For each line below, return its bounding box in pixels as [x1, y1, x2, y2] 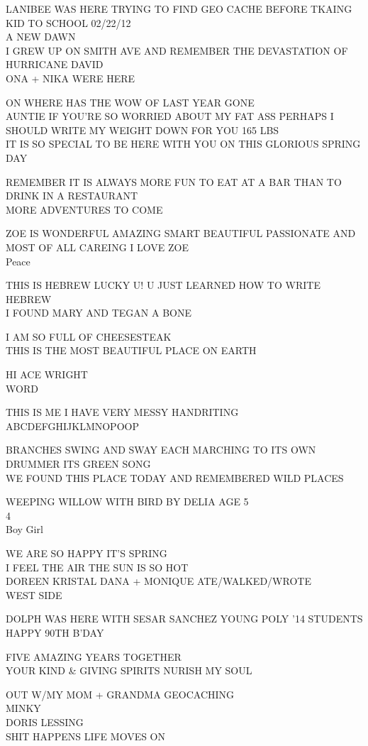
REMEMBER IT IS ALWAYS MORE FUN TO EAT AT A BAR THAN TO [6, 174, 342, 189]
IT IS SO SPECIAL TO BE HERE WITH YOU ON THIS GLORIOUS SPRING [6, 136, 361, 151]
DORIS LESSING [6, 714, 84, 729]
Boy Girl [6, 522, 43, 537]
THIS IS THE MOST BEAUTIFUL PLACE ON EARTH [6, 343, 257, 358]
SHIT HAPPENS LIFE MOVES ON [6, 728, 166, 743]
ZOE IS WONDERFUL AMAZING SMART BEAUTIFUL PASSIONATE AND [6, 226, 356, 241]
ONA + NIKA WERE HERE [6, 70, 135, 85]
